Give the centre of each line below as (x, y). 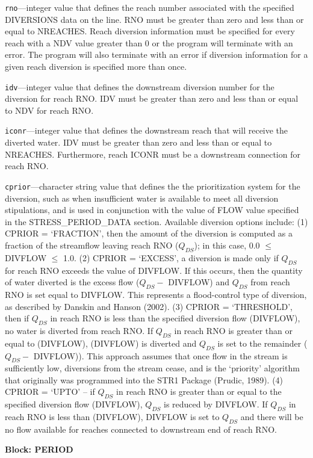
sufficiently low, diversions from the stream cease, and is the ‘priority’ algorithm (152, 368)
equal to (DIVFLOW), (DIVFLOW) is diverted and (101, 343)
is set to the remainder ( (262, 343)
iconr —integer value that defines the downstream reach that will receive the (147, 130)
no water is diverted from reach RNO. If (79, 330)
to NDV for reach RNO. (49, 110)
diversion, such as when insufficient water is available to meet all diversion (142, 198)
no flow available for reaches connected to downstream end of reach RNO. (141, 429)
